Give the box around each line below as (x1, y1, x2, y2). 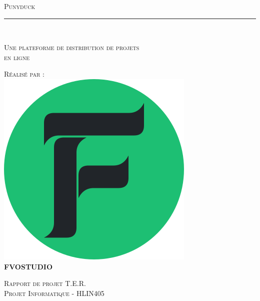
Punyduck (4, 1, 35, 11)
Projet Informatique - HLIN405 (4, 287, 104, 298)
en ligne (4, 52, 29, 62)
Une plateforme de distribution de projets (4, 42, 139, 53)
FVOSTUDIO (4, 261, 53, 271)
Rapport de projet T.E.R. (4, 278, 86, 288)
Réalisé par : (4, 69, 44, 79)
